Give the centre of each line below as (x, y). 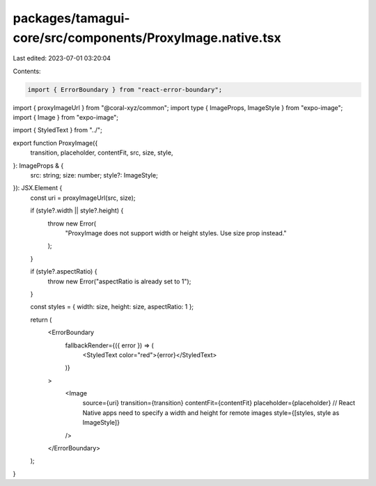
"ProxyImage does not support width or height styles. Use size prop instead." (176, 233)
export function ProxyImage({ (55, 143)
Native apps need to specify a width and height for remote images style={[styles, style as (211, 413)
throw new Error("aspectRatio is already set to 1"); (119, 281)
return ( (41, 320)
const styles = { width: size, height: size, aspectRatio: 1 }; (112, 307)
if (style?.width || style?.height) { (77, 211)
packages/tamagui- (71, 18)
